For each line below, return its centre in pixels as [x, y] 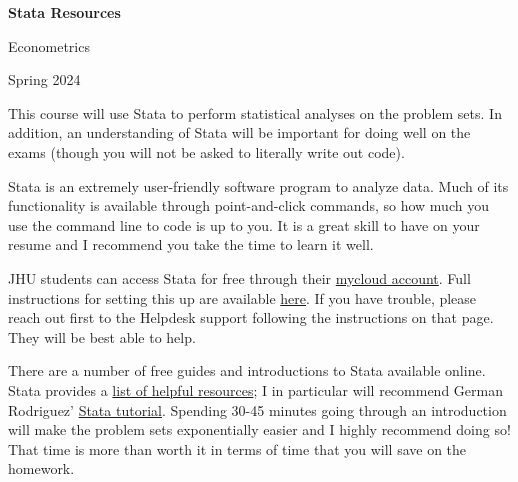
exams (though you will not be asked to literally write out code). [206, 151]
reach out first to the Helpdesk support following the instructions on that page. [251, 317]
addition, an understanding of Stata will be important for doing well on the [239, 132]
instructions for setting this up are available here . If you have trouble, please [242, 297]
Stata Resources [64, 12]
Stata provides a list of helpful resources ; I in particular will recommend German [255, 389]
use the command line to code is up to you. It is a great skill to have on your [244, 224]
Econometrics [49, 45]
